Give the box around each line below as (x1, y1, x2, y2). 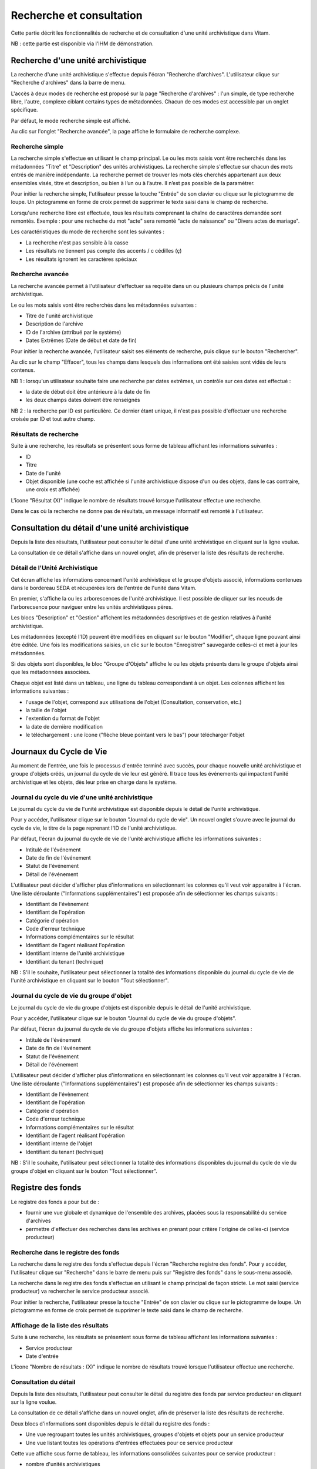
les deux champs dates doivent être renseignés (25, 397, 140, 404)
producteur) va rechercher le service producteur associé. (11, 1287, 150, 1295)
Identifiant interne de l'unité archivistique (25, 950, 125, 957)
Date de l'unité (25, 469, 61, 477)
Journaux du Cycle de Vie (11, 747, 107, 756)
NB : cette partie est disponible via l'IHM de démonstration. (11, 40, 154, 47)
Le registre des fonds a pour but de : (11, 1198, 100, 1205)
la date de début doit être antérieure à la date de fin (25, 388, 150, 395)
